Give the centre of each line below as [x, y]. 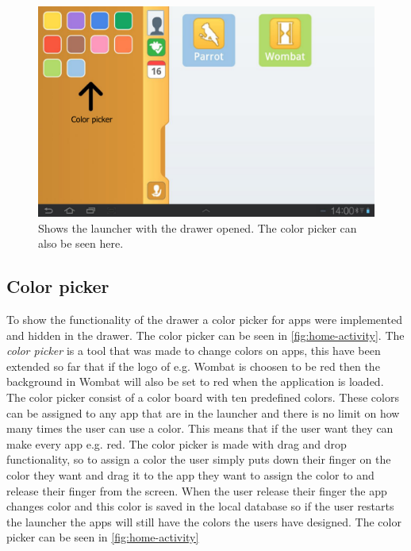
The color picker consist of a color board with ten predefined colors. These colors [203, 397]
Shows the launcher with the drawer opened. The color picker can [198, 227]
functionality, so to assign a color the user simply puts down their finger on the [199, 459]
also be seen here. [81, 243]
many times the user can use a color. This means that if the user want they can [200, 428]
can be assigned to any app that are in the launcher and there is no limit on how [203, 412]
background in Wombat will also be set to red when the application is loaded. [195, 381]
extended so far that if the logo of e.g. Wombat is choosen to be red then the [193, 366]
